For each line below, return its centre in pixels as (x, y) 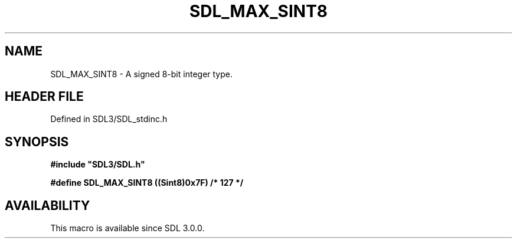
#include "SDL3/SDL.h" (98, 165)
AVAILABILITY (48, 205)
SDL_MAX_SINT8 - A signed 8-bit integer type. (141, 74)
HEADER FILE (44, 97)
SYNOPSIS (37, 142)
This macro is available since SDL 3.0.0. (127, 228)
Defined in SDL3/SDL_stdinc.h (109, 119)
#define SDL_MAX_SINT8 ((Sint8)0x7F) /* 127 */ (147, 183)
